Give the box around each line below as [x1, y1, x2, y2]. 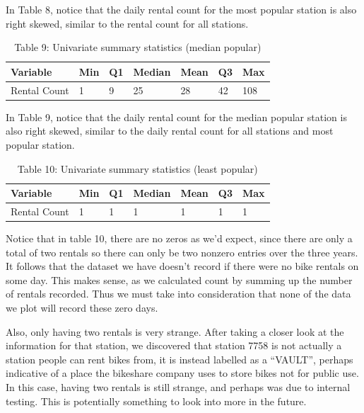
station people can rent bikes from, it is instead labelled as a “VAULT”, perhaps [6, 351, 353, 366]
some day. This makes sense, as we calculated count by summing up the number [6, 272, 353, 287]
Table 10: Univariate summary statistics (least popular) [17, 161, 258, 176]
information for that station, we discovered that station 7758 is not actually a [6, 338, 342, 353]
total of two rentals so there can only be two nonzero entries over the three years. [6, 244, 358, 259]
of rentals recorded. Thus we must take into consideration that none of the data [6, 286, 351, 301]
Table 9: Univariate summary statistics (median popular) [14, 40, 262, 55]
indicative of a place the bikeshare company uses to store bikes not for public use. [6, 366, 359, 380]
